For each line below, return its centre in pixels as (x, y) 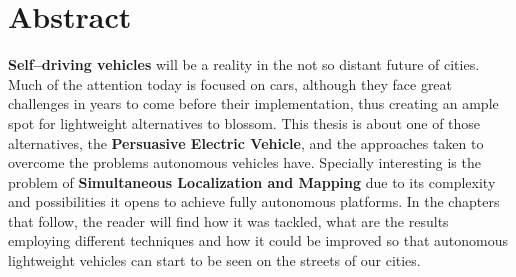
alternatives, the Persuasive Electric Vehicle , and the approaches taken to (246, 142)
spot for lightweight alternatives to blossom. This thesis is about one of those (244, 122)
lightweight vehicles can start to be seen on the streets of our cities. (214, 260)
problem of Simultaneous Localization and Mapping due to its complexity (252, 181)
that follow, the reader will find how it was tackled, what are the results (228, 220)
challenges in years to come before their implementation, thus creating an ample (253, 103)
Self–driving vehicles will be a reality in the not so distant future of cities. (244, 64)
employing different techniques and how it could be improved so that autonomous (258, 240)
